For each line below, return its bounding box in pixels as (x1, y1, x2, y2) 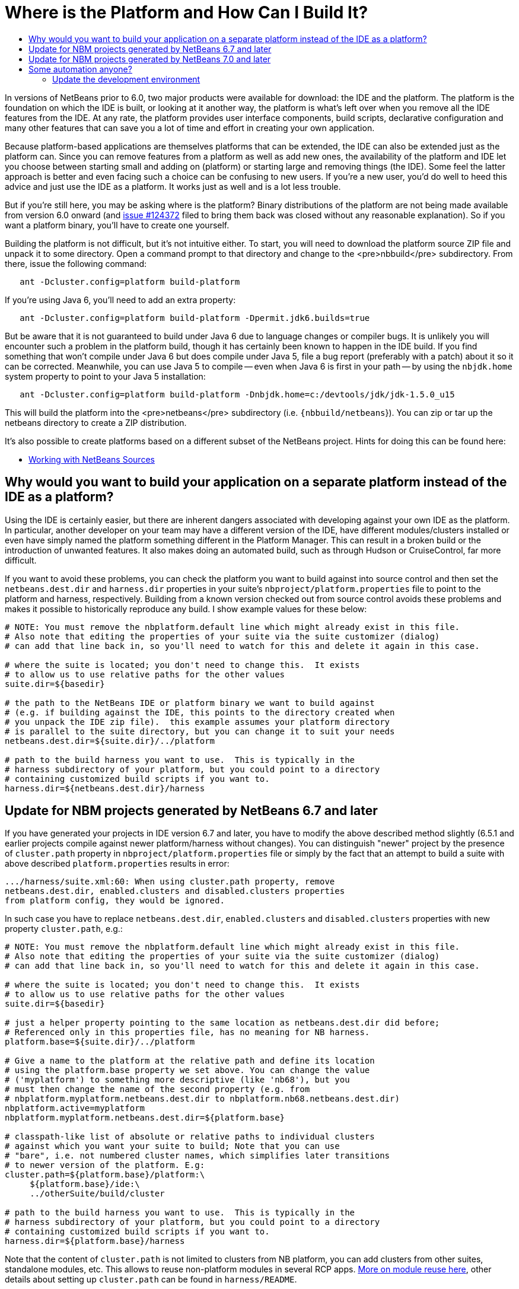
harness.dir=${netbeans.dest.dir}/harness (5, 783, 205, 793)
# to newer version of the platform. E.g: (5, 1160, 205, 1170)
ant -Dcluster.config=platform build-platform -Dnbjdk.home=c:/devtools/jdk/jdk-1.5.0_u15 (20, 389, 455, 399)
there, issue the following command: (5, 258, 147, 269)
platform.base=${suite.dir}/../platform (5, 1037, 195, 1047)
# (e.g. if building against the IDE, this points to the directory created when (5, 707, 395, 717)
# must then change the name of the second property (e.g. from (5, 1084, 310, 1094)
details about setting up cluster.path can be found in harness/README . (5, 1274, 297, 1285)
